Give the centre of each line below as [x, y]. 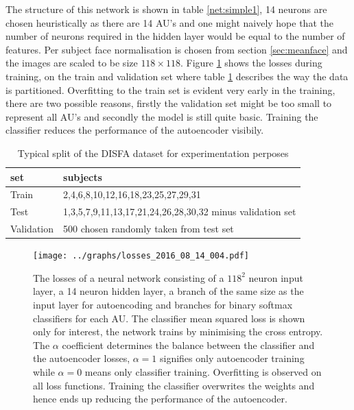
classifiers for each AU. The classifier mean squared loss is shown [169, 318]
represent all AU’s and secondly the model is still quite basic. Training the [162, 116]
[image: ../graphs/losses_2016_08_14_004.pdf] [141, 256]
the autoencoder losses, [82, 358]
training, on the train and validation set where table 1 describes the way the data [177, 76]
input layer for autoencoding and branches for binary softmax [163, 304]
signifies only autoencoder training [232, 358]
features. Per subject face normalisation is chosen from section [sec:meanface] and [177, 49]
